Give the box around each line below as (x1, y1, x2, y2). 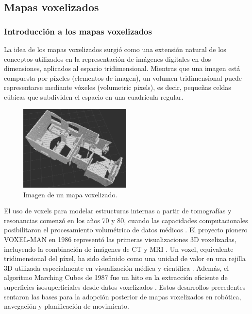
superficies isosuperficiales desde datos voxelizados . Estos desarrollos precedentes (4, 282, 246, 292)
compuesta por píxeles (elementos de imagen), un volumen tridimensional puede (4, 72, 242, 83)
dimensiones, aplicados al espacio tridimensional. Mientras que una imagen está (4, 63, 240, 73)
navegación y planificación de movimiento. (4, 301, 129, 311)
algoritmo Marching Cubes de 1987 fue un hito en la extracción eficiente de (4, 272, 228, 282)
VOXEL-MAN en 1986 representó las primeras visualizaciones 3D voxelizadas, (4, 234, 236, 244)
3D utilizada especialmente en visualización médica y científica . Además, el (4, 262, 229, 273)
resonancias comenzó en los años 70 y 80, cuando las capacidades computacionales (4, 215, 248, 225)
